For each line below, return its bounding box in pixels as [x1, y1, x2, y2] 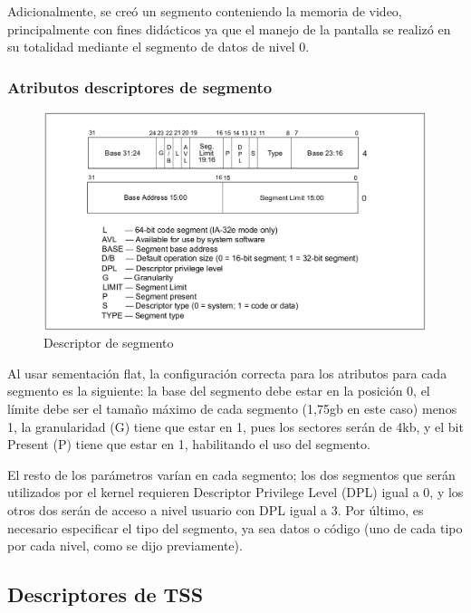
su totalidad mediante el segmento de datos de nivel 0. [7, 37, 310, 56]
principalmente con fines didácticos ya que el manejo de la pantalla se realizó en [7, 19, 451, 38]
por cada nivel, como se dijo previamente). [7, 536, 243, 555]
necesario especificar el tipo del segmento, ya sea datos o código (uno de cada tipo [7, 518, 463, 537]
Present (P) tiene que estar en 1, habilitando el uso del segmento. [7, 435, 370, 454]
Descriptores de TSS [7, 580, 204, 608]
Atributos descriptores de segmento [7, 75, 273, 98]
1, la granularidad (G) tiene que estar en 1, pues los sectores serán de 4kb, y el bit [7, 417, 464, 436]
